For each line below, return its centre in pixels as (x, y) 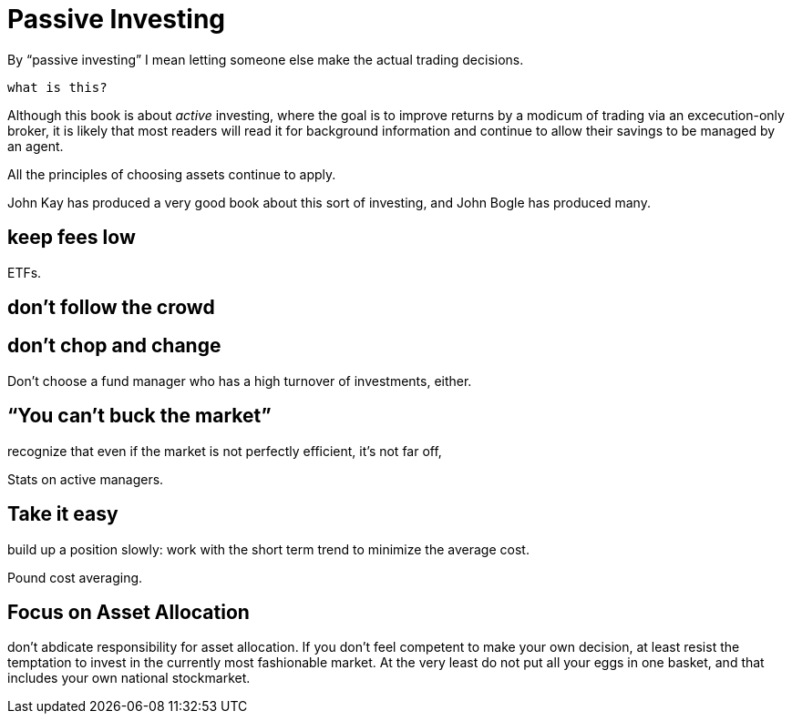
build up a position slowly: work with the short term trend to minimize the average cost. (268, 549)
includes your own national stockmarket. (129, 678)
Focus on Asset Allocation (129, 612)
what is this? (57, 87)
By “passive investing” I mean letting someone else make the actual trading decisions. (266, 59)
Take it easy (63, 514)
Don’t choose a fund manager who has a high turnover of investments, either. (240, 381)
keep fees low (72, 238)
